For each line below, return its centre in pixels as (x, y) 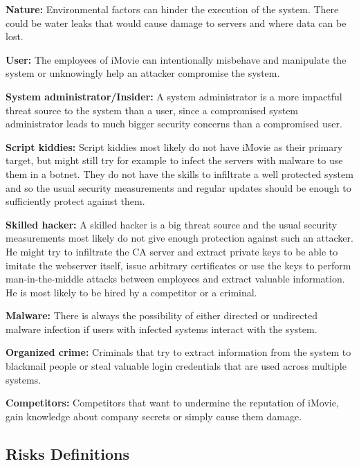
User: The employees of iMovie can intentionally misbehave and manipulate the (176, 59)
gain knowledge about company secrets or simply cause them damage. (154, 416)
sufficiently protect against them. (75, 201)
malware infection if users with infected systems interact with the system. (162, 329)
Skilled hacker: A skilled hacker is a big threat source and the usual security (172, 224)
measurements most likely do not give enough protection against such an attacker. (179, 238)
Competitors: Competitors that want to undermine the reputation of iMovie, (172, 403)
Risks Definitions (67, 453)
